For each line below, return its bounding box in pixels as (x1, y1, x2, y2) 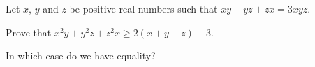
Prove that (6, 24, 52, 39)
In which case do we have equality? (6, 48, 156, 63)
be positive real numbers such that (69, 1, 218, 15)
